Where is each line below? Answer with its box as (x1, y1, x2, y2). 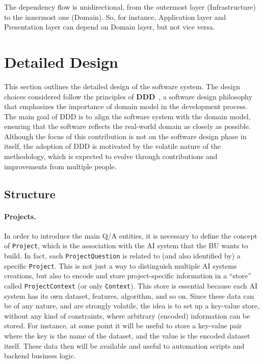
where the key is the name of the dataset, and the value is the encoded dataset (4, 330, 250, 341)
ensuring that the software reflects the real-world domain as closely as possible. (4, 121, 251, 132)
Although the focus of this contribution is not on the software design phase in (4, 131, 247, 141)
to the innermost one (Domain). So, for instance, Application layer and (4, 11, 226, 22)
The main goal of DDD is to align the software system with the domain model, (4, 111, 251, 121)
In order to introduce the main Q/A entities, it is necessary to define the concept (4, 230, 257, 241)
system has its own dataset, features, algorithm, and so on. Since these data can (4, 290, 254, 301)
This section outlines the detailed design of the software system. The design (4, 81, 240, 91)
